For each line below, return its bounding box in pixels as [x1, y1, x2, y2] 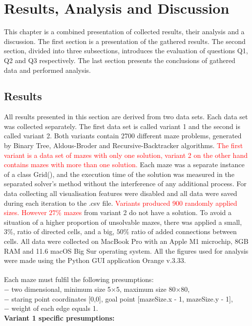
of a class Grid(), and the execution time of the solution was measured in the [4, 169, 234, 179]
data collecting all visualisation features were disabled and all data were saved [4, 188, 237, 198]
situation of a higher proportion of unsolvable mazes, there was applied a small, [4, 217, 242, 227]
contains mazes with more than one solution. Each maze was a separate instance [4, 159, 245, 170]
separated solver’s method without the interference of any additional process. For [4, 178, 247, 189]
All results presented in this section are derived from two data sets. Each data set [4, 111, 248, 122]
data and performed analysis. [4, 65, 91, 75]
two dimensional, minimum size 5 [11, 283, 111, 294]
